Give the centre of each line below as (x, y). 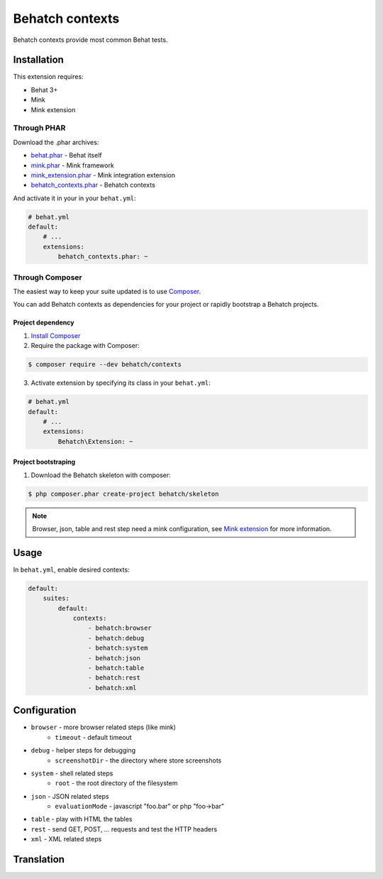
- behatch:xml (112, 688)
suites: (56, 599)
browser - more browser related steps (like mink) (104, 727)
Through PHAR (39, 128)
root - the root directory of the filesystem (116, 783)
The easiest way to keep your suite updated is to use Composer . (107, 291)
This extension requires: (49, 77)
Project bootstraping (44, 462)
